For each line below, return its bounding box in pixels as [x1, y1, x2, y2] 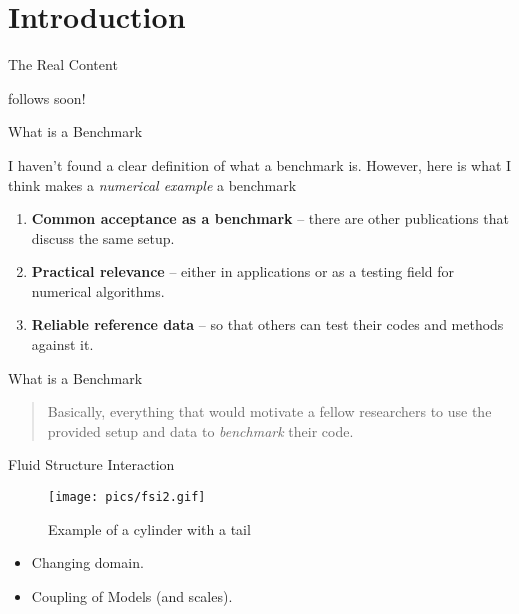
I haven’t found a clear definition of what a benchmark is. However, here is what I [8, 154, 512, 175]
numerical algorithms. [31, 280, 165, 301]
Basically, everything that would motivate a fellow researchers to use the [47, 401, 492, 422]
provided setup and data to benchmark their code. [47, 420, 354, 441]
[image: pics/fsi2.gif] [48, 490, 206, 505]
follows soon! [8, 87, 86, 108]
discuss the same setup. [31, 227, 175, 248]
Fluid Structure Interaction [8, 454, 175, 475]
